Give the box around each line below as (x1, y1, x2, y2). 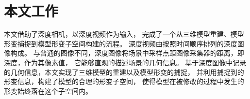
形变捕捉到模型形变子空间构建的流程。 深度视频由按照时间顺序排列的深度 (4, 38, 237, 48)
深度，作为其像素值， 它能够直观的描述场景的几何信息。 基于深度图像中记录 (4, 57, 247, 67)
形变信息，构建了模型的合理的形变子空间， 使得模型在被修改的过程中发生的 (4, 76, 244, 86)
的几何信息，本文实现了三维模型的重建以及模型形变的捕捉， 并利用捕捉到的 (4, 67, 244, 77)
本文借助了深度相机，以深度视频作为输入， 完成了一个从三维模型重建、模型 (4, 29, 244, 39)
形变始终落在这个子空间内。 (4, 85, 92, 96)
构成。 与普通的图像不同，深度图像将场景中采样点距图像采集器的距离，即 (10, 48, 244, 58)
